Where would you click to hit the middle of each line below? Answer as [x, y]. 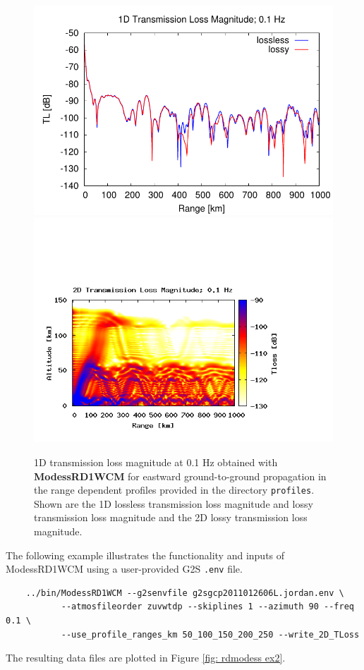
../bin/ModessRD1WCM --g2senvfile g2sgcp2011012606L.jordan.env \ [185, 593]
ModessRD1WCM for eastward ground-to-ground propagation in [180, 476]
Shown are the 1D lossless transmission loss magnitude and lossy [174, 503]
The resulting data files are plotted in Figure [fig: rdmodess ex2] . [146, 658]
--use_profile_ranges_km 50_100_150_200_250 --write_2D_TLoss [210, 634]
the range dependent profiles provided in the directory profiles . [174, 490]
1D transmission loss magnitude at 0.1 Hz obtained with [156, 462]
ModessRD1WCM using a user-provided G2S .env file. [124, 569]
